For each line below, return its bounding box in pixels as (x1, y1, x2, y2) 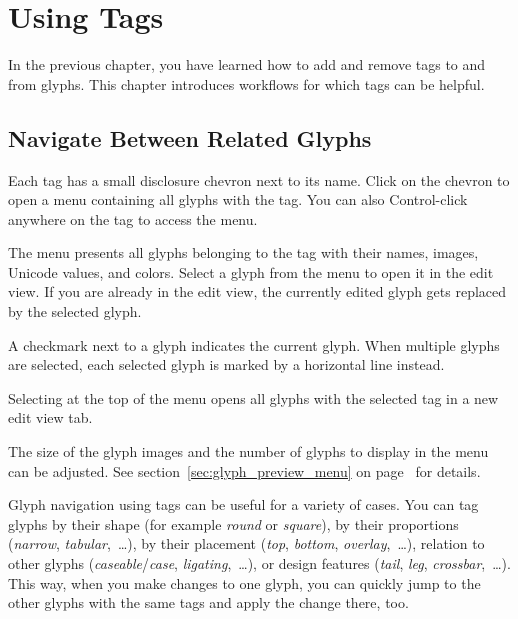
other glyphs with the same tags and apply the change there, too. (8, 592, 409, 613)
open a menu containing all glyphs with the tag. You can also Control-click (8, 189, 468, 210)
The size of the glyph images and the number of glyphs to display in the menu (8, 441, 489, 462)
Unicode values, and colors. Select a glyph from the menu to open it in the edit (8, 261, 494, 282)
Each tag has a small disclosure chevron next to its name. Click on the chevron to (8, 169, 510, 190)
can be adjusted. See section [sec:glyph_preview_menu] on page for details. (8, 460, 481, 481)
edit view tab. (8, 407, 93, 428)
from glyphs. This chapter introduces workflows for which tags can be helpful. (8, 73, 485, 94)
